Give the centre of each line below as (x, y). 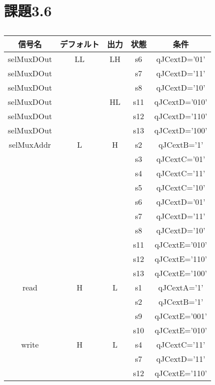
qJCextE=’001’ (181, 316)
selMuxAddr (30, 145)
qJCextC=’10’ (181, 188)
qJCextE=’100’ (181, 273)
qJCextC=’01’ (181, 159)
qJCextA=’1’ (181, 288)
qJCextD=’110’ (181, 116)
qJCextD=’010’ (181, 102)
